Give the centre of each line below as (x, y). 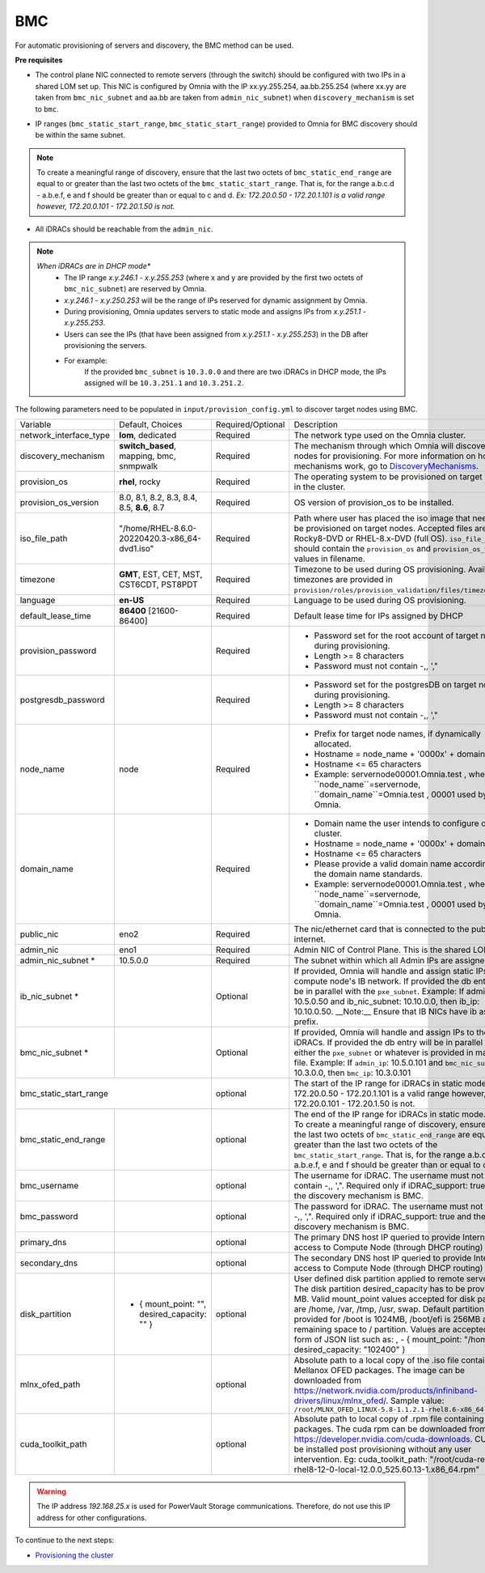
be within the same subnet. (80, 135)
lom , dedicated (148, 436)
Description (316, 425)
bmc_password (49, 1217)
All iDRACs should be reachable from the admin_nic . (124, 229)
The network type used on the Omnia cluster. (380, 436)
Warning (51, 1492)
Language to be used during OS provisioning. (380, 601)
